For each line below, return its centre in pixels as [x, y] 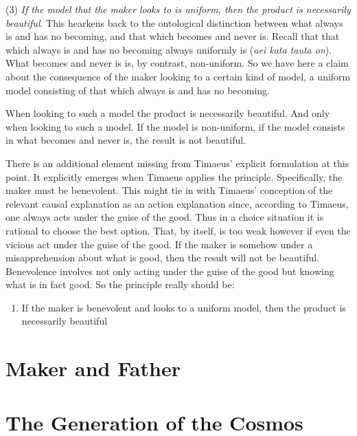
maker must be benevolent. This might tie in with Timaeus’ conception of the [169, 190]
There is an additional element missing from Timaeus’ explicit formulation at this [177, 163]
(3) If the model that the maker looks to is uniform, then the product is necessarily [178, 9]
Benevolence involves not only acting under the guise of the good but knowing [170, 271]
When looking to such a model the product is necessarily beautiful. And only [168, 113]
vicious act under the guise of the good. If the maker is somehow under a [159, 244]
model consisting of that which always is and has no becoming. [138, 90]
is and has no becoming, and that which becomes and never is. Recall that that [173, 36]
